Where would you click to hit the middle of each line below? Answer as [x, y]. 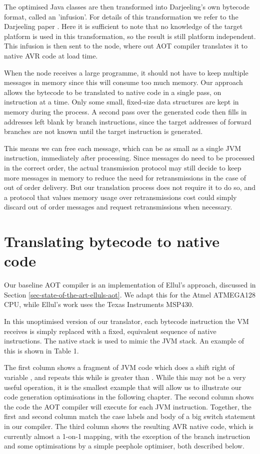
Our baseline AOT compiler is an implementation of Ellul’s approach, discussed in [130, 285]
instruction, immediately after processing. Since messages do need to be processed [129, 158]
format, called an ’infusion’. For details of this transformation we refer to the [121, 16]
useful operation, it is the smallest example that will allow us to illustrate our [123, 387]
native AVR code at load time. [51, 55]
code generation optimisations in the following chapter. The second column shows [129, 397]
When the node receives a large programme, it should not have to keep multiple [126, 72]
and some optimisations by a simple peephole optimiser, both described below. [124, 446]
